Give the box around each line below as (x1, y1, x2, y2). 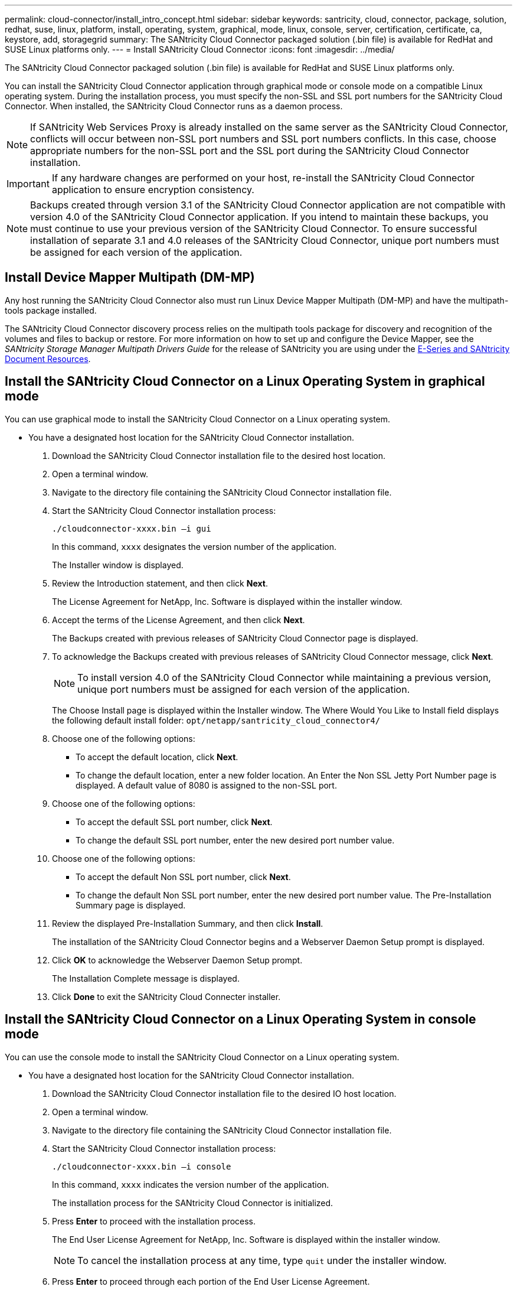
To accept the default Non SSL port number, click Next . (76, 871, 291, 882)
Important (6, 178, 50, 190)
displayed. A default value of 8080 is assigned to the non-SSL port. (76, 780, 337, 790)
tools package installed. (5, 305, 97, 315)
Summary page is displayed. (76, 900, 186, 910)
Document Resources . (5, 353, 91, 364)
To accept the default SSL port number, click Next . (76, 816, 273, 827)
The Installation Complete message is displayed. (52, 973, 240, 983)
